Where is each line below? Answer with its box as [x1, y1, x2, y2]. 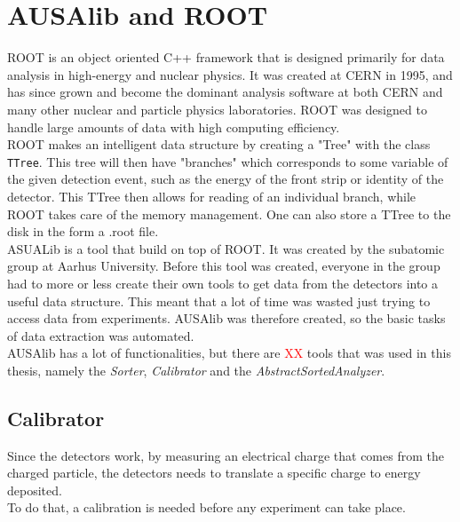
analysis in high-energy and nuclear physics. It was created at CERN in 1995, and [7, 65, 453, 83]
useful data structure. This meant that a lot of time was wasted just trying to [7, 291, 431, 310]
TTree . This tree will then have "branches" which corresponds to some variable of [7, 152, 448, 170]
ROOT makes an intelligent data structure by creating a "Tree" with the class [7, 135, 431, 154]
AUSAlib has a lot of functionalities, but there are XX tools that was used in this [7, 344, 451, 362]
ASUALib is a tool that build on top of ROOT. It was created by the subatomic [7, 239, 445, 257]
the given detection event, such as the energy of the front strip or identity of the [7, 170, 444, 188]
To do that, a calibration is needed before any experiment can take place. [7, 498, 406, 517]
